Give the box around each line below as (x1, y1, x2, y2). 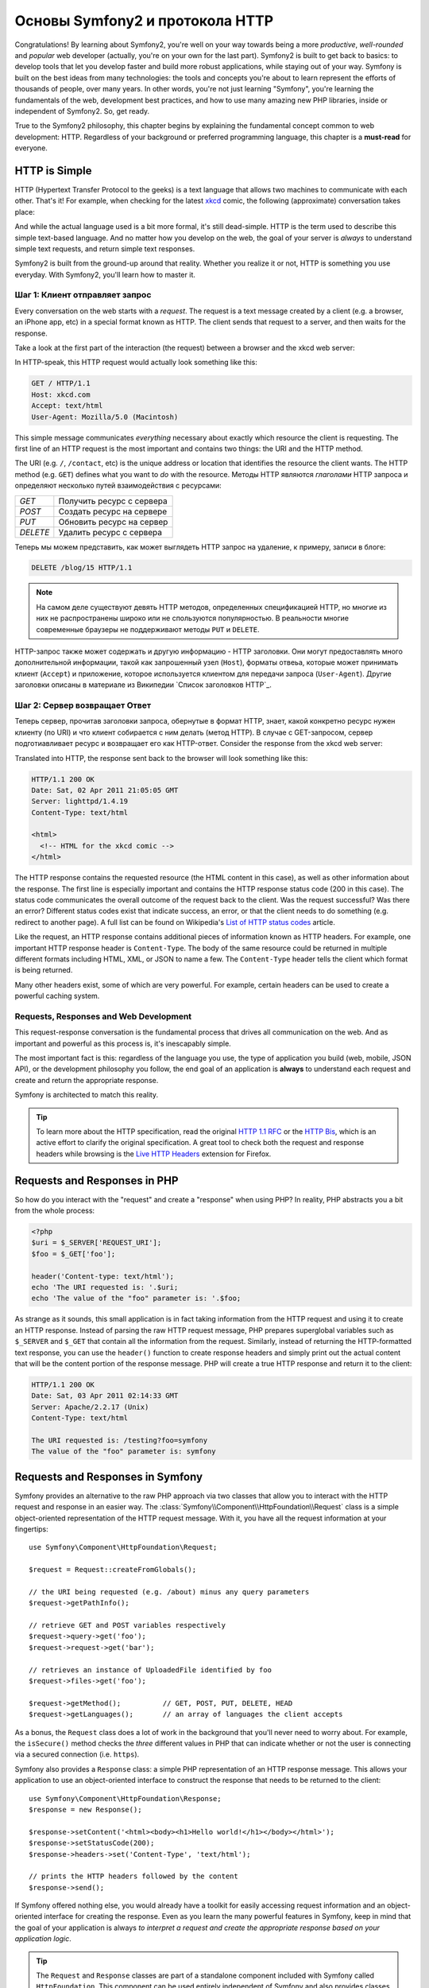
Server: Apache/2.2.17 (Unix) (31, 1402, 149, 1411)
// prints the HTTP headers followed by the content (29, 1872, 238, 1881)
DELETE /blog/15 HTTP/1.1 (31, 563, 133, 573)
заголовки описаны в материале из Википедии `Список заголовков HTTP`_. (14, 680, 272, 689)
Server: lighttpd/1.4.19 (31, 797, 129, 806)
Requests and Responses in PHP (14, 1174, 179, 1187)
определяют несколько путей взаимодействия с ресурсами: (14, 481, 222, 491)
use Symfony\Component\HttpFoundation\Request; (29, 1543, 218, 1552)
